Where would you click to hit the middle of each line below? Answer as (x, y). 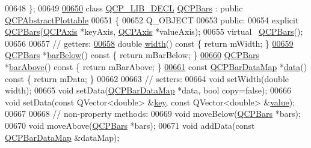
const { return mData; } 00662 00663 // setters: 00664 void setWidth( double (147, 78)
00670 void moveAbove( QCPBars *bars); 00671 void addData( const (130, 125)
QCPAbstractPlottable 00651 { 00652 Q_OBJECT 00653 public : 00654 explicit (152, 19)
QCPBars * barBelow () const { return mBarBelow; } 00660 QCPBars (132, 55)
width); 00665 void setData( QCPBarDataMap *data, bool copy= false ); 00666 (148, 90)
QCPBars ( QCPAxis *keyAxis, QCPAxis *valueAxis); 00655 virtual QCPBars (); (154, 31)
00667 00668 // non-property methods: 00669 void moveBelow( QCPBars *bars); (153, 114)
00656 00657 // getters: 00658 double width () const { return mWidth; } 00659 (149, 43)
